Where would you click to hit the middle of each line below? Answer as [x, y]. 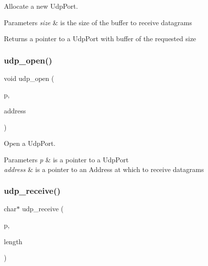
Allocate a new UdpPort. [41, 6]
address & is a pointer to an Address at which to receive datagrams [104, 169]
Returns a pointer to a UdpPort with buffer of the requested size [100, 39]
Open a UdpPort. [30, 143]
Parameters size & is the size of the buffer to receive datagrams [98, 22]
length [13, 241]
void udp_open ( [29, 78]
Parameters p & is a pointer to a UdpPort [66, 159]
